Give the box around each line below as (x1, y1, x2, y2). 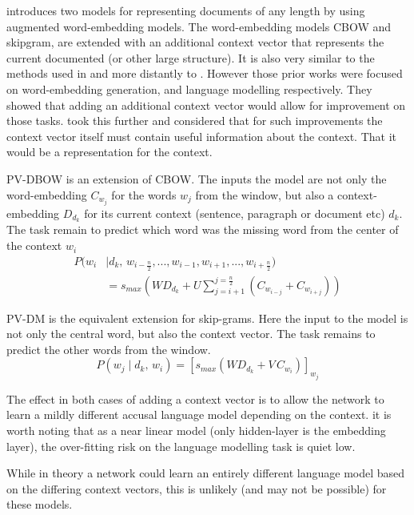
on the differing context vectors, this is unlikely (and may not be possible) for (6, 480, 387, 497)
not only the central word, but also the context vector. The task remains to (6, 325, 376, 342)
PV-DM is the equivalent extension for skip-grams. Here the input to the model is (6, 309, 408, 326)
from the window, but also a (195, 186, 334, 203)
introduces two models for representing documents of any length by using (6, 2, 365, 18)
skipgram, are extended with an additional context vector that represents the (6, 34, 384, 50)
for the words (111, 186, 177, 203)
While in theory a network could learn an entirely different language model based (6, 465, 405, 481)
